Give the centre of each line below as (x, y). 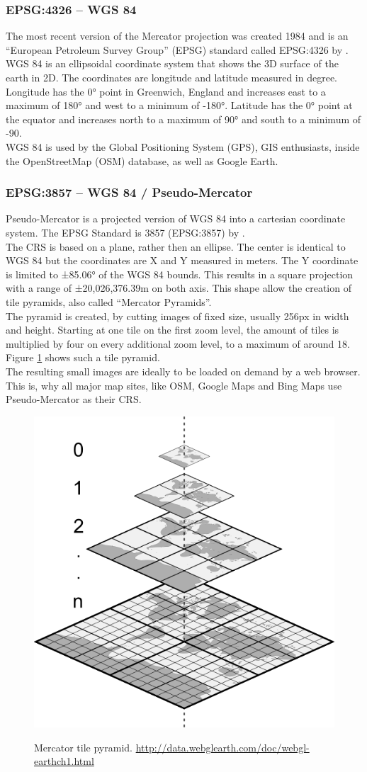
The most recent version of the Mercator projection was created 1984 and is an (177, 36)
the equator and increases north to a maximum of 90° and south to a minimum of (183, 119)
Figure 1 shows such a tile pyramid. (83, 357)
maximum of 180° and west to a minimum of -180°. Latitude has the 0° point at (179, 105)
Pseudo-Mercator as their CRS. (74, 399)
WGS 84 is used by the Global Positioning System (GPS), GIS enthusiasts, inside (183, 146)
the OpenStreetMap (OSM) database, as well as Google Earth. (142, 160)
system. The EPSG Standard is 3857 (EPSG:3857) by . (125, 232)
